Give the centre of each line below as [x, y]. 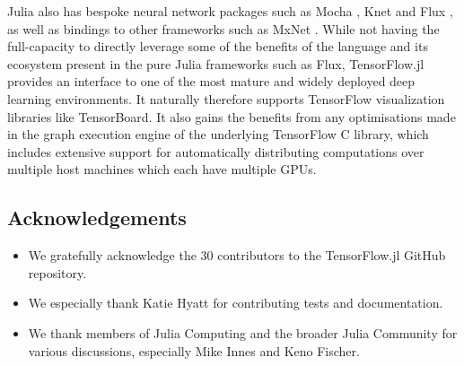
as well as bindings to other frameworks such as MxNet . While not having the [223, 28]
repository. [57, 272]
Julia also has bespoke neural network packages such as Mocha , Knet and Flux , [230, 11]
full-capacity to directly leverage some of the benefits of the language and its [218, 46]
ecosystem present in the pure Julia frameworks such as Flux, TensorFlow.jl [216, 63]
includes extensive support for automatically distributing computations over [216, 151]
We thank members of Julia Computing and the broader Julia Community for [243, 332]
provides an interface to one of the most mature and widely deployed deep [211, 81]
